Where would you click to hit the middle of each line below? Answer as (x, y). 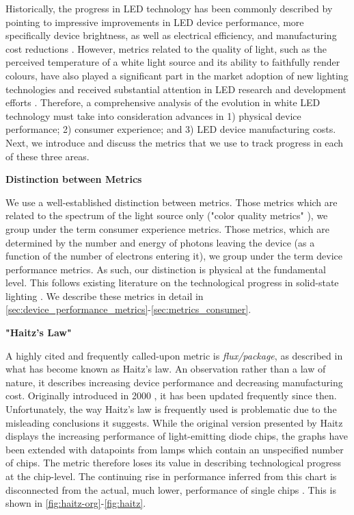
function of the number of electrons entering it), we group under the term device (174, 256)
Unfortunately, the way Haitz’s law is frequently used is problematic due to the (171, 409)
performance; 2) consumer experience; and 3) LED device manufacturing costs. (171, 129)
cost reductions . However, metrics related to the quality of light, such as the (166, 48)
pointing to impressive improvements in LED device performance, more (155, 22)
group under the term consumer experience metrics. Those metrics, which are (167, 228)
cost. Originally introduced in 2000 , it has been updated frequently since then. (171, 395)
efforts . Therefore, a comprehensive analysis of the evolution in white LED (163, 102)
